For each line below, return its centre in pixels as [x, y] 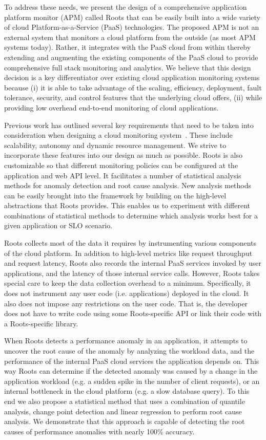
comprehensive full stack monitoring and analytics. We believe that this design [128, 67]
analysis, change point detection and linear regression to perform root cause [123, 411]
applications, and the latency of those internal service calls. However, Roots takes [132, 273]
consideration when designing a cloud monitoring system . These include [118, 135]
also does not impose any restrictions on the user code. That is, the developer [126, 303]
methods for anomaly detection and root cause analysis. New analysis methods [128, 185]
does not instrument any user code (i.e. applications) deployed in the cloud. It [127, 293]
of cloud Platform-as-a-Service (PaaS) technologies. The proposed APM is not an [132, 27]
